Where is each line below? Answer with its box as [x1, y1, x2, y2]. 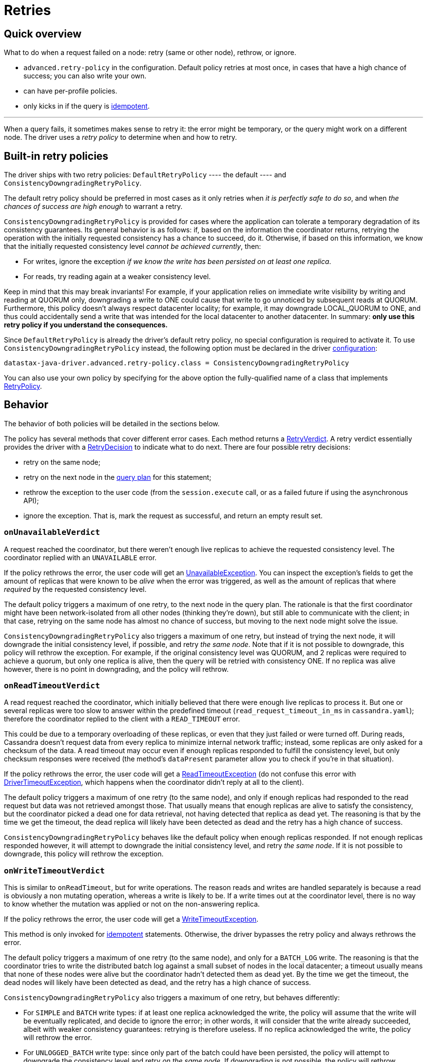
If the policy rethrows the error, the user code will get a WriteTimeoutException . [4, 915, 259, 924]
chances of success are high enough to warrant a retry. [4, 202, 183, 211]
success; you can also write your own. [23, 72, 147, 80]
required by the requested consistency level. [4, 585, 147, 593]
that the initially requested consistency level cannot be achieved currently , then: [4, 242, 261, 251]
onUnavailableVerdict [4, 528, 100, 537]
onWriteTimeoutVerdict [4, 866, 105, 875]
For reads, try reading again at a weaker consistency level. [23, 272, 211, 281]
